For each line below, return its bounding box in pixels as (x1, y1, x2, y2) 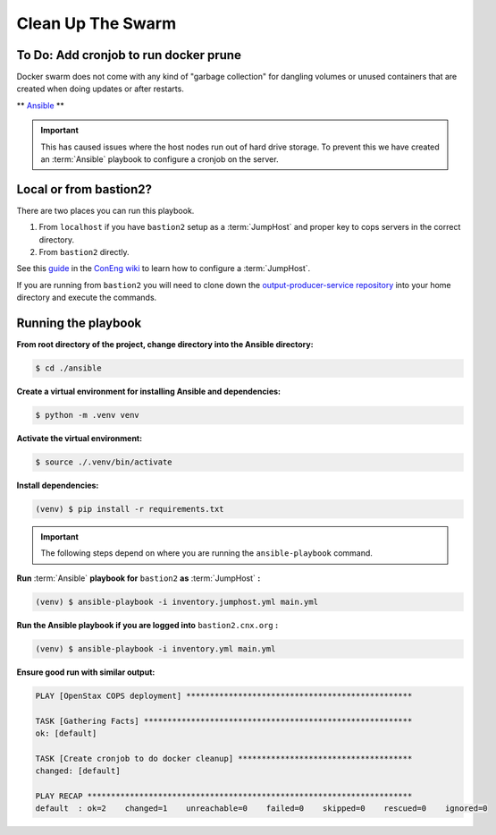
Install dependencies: (16, 480, 99, 491)
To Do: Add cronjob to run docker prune (16, 47, 241, 63)
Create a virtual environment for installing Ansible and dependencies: (16, 386, 282, 397)
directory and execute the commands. (16, 292, 157, 303)
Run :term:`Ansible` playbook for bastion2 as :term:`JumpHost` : (16, 573, 261, 584)
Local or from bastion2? (16, 182, 152, 197)
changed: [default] (35, 766, 121, 776)
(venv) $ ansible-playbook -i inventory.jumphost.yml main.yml (35, 596, 319, 607)
